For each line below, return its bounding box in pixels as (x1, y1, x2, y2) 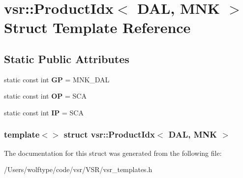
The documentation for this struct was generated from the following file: (4, 147, 222, 158)
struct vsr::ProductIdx (63, 128, 155, 141)
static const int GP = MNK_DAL (4, 74, 110, 84)
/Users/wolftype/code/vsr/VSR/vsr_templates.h (4, 164, 152, 175)
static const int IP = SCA (4, 107, 84, 117)
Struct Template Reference (4, 17, 191, 37)
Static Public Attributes (4, 51, 129, 66)
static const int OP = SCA (4, 91, 87, 101)
